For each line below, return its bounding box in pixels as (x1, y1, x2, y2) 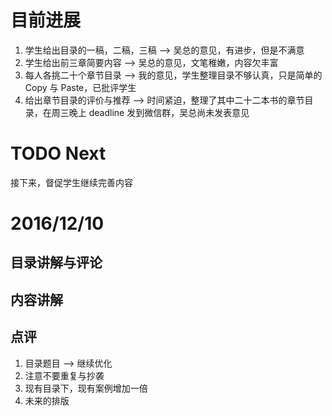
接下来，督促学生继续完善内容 (10, 176, 133, 188)
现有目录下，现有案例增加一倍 (24, 382, 148, 394)
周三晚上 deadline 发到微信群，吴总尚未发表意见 (51, 106, 250, 118)
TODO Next (10, 142, 107, 165)
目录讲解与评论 (10, 254, 103, 271)
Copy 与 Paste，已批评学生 (24, 81, 137, 93)
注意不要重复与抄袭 (24, 369, 105, 381)
